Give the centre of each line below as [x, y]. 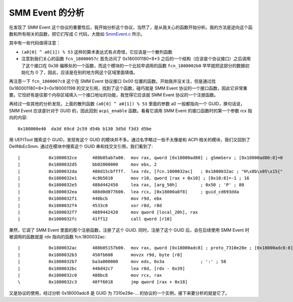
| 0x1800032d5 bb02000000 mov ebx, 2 [87, 165]
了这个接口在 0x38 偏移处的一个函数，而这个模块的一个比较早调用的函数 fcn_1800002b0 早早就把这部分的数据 [133, 65]
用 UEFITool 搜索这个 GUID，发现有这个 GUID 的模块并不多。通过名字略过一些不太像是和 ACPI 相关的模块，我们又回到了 [130, 140]
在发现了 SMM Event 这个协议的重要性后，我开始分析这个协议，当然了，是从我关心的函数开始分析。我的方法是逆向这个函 [131, 27]
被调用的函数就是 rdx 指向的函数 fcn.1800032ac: [57, 237]
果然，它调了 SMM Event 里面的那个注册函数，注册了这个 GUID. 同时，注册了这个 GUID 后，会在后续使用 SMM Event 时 [129, 230]
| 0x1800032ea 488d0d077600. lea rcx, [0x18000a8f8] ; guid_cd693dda [128, 192]
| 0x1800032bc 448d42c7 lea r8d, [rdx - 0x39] [101, 268]
